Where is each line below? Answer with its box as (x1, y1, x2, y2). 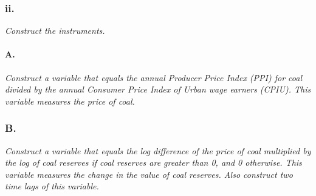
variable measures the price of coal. (5, 94, 135, 107)
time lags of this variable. (5, 180, 99, 192)
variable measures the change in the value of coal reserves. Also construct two (5, 168, 293, 180)
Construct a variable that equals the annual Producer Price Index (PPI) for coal (5, 71, 302, 83)
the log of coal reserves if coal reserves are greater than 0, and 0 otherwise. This (5, 156, 302, 169)
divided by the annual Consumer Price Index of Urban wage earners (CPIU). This (5, 83, 311, 96)
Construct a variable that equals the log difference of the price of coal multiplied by (5, 144, 311, 157)
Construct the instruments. (5, 24, 105, 37)
